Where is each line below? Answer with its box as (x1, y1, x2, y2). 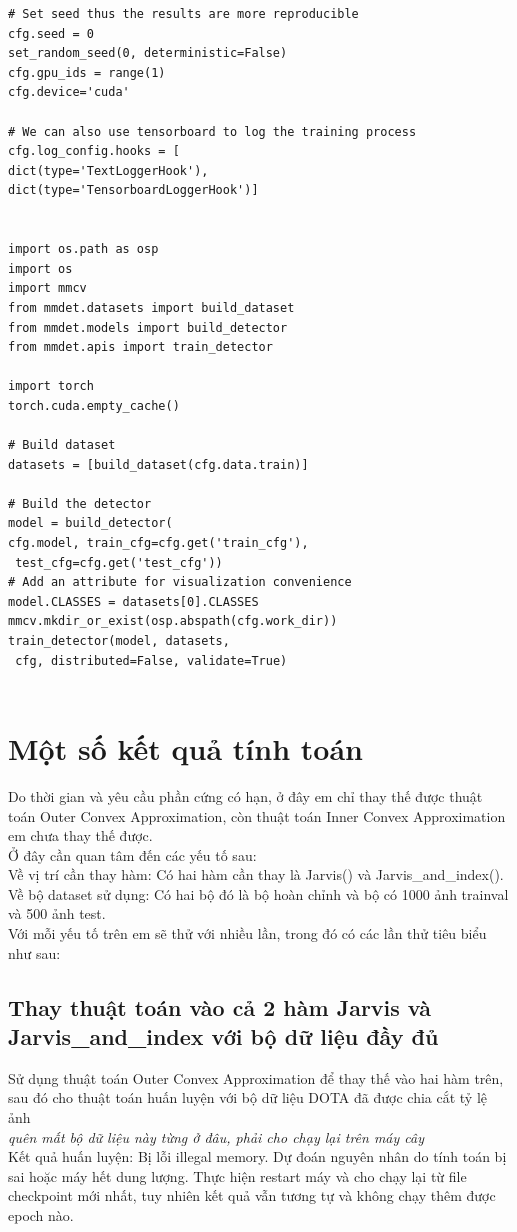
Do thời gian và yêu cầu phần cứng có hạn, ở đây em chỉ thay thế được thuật (8, 785, 483, 806)
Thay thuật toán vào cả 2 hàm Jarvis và (8, 991, 432, 1022)
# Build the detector (8, 496, 152, 511)
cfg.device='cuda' (8, 85, 130, 100)
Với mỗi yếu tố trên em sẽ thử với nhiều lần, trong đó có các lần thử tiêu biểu (8, 923, 487, 944)
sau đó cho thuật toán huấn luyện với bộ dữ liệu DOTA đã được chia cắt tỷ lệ (8, 1087, 488, 1108)
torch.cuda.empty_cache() (8, 398, 180, 413)
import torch (8, 379, 94, 394)
